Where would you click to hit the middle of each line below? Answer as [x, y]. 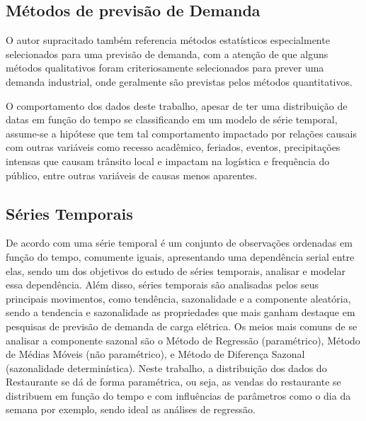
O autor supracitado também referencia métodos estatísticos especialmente [168, 40]
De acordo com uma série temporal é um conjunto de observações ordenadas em [179, 243]
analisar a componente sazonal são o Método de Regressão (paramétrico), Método [183, 340]
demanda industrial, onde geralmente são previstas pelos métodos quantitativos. [179, 81]
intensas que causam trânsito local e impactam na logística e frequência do [168, 161]
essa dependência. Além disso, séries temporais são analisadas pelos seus [162, 285]
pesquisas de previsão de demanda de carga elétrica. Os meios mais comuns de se [182, 326]
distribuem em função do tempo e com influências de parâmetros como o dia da [178, 395]
